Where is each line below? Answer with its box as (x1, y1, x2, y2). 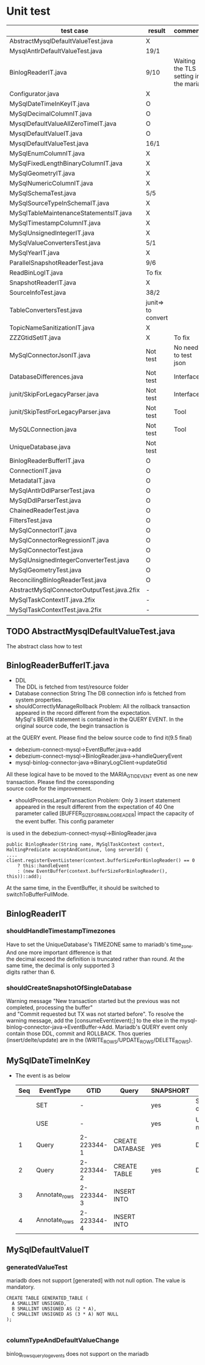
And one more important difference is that (6, 949, 112, 956)
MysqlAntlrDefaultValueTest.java (9, 46, 103, 55)
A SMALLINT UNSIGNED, (12, 1301, 67, 1307)
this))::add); (6, 873, 43, 880)
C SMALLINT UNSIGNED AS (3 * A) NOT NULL (12, 1311, 119, 1317)
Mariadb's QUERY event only (115, 1023, 188, 1030)
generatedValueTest (6, 1263, 68, 1271)
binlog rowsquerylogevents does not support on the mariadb (6, 1350, 149, 1359)
